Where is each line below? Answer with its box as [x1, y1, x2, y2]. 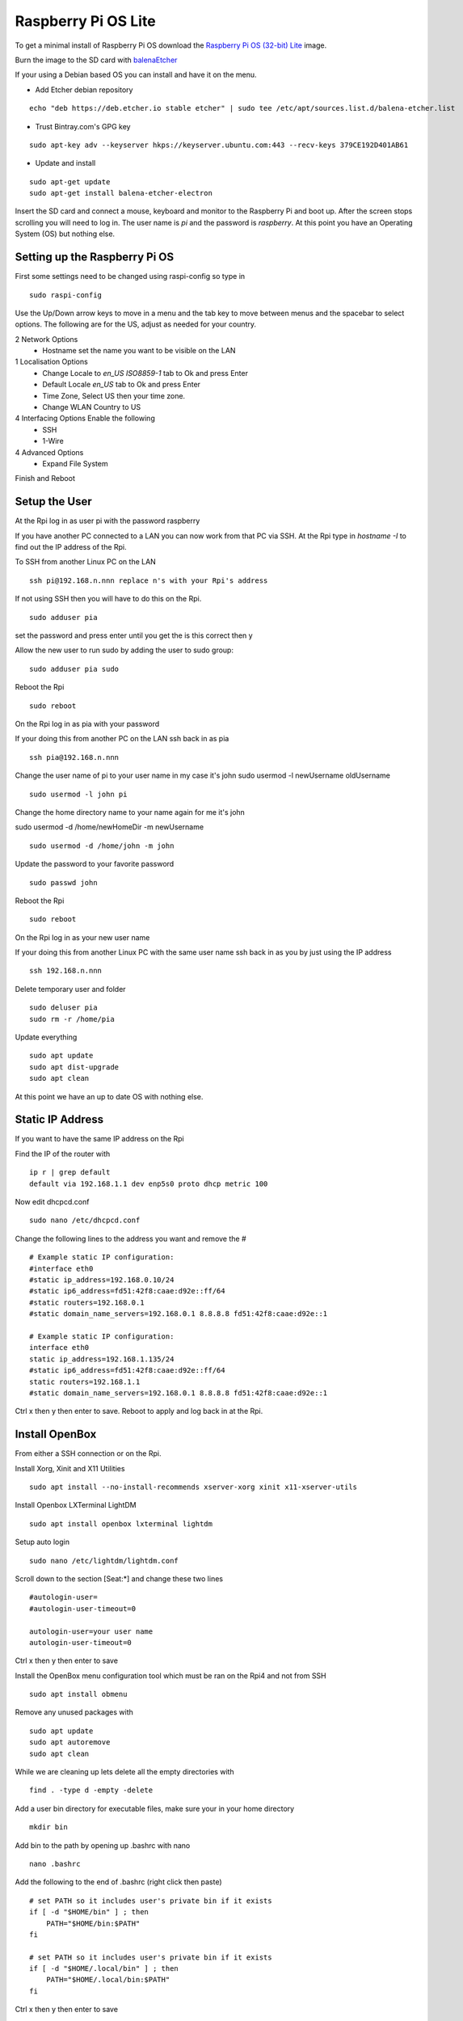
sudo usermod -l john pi [29, 789, 128, 799]
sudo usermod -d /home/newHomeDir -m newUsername [15, 822, 204, 832]
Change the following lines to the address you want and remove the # [15, 1234, 246, 1243]
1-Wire [42, 437, 64, 446]
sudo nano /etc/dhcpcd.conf [29, 1216, 141, 1225]
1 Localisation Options [15, 357, 88, 367]
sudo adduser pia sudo [29, 664, 120, 673]
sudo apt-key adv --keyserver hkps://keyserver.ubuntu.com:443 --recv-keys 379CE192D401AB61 [29, 140, 409, 150]
